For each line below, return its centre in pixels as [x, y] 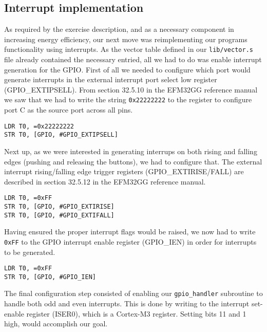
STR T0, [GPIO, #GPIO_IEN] [50, 277]
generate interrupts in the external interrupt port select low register [111, 79]
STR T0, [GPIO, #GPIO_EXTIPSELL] [61, 135]
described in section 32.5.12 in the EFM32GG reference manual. [105, 181]
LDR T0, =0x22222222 [39, 126]
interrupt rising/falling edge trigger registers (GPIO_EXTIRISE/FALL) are [124, 171]
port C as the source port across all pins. [69, 110]
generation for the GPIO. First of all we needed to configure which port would [127, 69]
